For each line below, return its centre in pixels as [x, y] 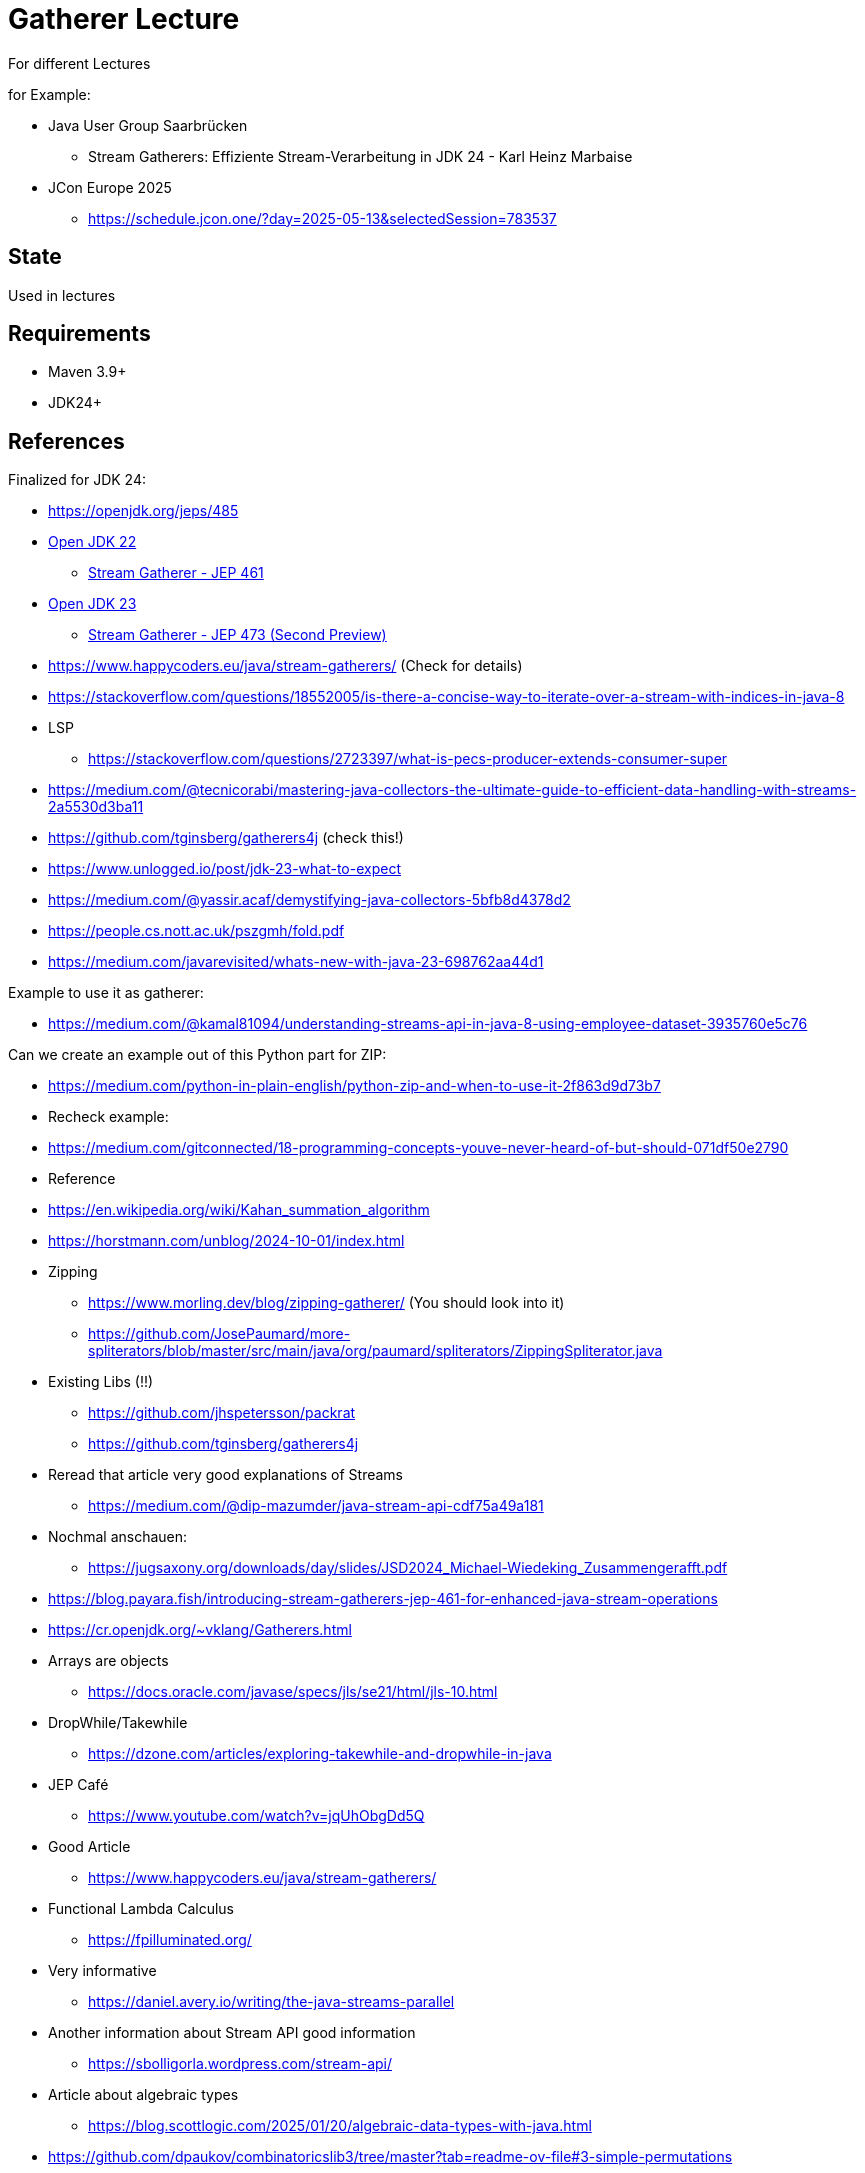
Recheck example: [108, 1117]
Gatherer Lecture [124, 19]
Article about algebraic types [143, 2095]
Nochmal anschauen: [118, 1537]
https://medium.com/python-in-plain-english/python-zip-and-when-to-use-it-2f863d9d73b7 [354, 1086]
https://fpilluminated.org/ [170, 1940]
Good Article [89, 1847]
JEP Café [78, 1785]
